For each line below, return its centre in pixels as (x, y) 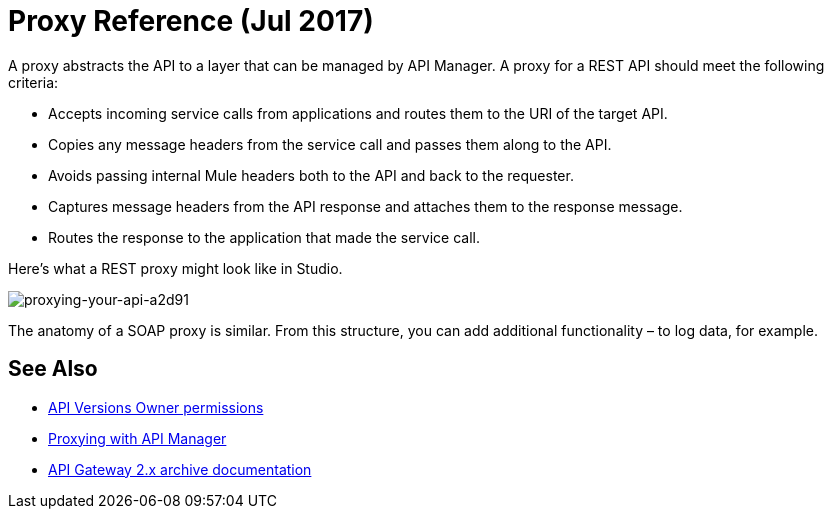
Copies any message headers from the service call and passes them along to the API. (330, 144)
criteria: (33, 82)
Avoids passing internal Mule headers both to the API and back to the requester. (311, 175)
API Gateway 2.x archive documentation (180, 469)
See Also (53, 369)
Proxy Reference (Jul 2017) (191, 21)
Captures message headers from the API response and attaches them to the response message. (365, 206)
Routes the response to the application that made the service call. (264, 237)
